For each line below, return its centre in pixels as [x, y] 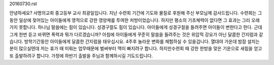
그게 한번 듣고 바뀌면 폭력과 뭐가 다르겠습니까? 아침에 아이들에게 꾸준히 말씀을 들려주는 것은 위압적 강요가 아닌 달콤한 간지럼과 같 [136, 34]
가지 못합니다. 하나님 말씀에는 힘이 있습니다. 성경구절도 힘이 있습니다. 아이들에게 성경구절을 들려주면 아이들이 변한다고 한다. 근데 [136, 27]
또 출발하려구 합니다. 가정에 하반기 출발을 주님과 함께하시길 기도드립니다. [81, 55]
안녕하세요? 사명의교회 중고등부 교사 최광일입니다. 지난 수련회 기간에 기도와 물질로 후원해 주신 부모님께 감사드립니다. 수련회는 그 [136, 13]
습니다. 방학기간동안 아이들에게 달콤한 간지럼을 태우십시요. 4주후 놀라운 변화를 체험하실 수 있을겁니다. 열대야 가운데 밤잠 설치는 [134, 41]
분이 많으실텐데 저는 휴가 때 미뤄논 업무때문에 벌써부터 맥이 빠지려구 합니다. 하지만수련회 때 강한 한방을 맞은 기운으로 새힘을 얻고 [136, 49]
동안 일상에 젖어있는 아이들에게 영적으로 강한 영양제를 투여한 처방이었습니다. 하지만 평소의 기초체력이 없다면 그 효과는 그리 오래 [134, 20]
